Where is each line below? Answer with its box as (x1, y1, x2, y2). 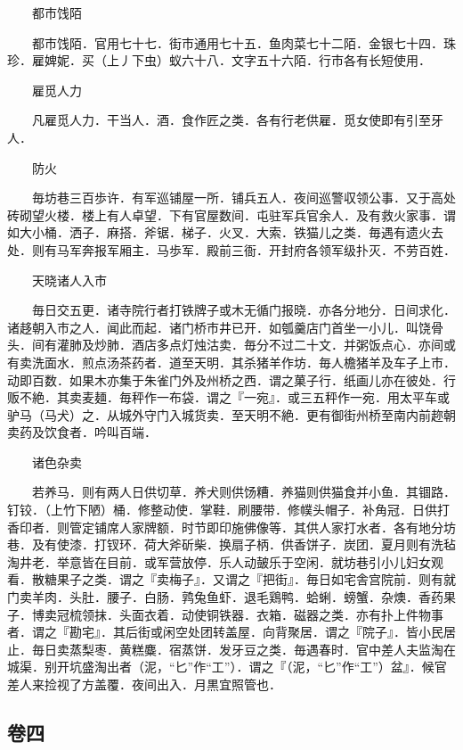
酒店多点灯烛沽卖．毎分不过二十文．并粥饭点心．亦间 (131, 335, 443, 354)
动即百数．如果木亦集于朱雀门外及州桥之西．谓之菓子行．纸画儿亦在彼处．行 (7, 370, 456, 389)
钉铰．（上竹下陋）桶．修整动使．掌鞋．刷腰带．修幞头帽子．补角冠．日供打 (7, 500, 450, 519)
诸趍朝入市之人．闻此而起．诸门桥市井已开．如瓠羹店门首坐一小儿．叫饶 (7, 317, 431, 336)
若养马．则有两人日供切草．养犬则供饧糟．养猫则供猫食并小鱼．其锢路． (31, 482, 456, 501)
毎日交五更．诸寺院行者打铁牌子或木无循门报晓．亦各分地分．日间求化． (31, 301, 456, 319)
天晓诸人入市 (31, 270, 107, 289)
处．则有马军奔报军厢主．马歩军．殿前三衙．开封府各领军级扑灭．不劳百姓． (7, 240, 456, 259)
